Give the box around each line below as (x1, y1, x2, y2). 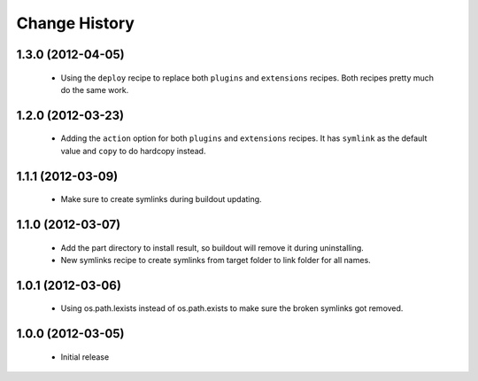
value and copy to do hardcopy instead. (60, 145, 206, 156)
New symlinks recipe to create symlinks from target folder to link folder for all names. (60, 254, 371, 265)
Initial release (60, 351, 110, 362)
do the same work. (60, 84, 129, 95)
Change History (16, 13, 135, 33)
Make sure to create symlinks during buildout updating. (60, 194, 262, 205)
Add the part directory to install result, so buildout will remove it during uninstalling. (60, 242, 365, 253)
